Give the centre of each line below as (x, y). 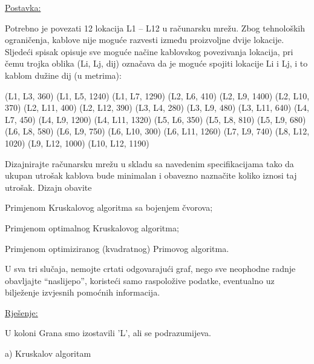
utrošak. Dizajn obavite (48, 187)
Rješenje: (21, 312)
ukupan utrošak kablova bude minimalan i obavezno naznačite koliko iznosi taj (151, 175)
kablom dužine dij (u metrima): (63, 75)
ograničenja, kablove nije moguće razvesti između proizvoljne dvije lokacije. (145, 40)
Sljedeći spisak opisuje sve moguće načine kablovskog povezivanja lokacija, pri (149, 51)
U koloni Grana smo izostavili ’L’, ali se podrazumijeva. (108, 333)
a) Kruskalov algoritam (48, 353)
